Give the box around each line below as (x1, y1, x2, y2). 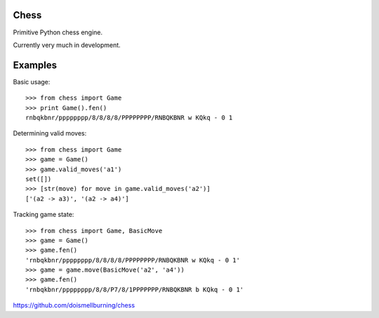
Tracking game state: (13, 211, 74, 219)
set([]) (25, 175, 52, 183)
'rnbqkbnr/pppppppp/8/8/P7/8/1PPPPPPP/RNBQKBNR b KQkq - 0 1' (25, 285, 244, 293)
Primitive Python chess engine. (13, 28, 103, 37)
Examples (13, 59, 58, 71)
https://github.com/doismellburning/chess (13, 301, 135, 310)
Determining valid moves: (13, 129, 87, 138)
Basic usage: (13, 77, 51, 86)
